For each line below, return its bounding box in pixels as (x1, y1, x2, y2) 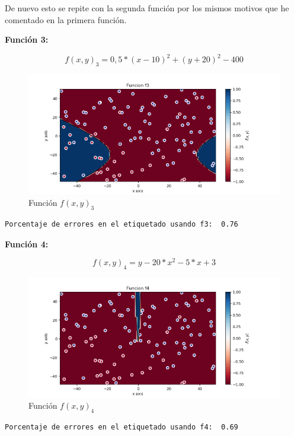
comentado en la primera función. (5, 13, 127, 26)
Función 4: (5, 237, 49, 250)
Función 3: (5, 33, 49, 46)
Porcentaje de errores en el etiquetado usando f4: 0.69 (5, 423, 238, 432)
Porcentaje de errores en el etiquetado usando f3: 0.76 (5, 220, 238, 229)
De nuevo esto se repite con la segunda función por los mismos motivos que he (5, 2, 289, 14)
